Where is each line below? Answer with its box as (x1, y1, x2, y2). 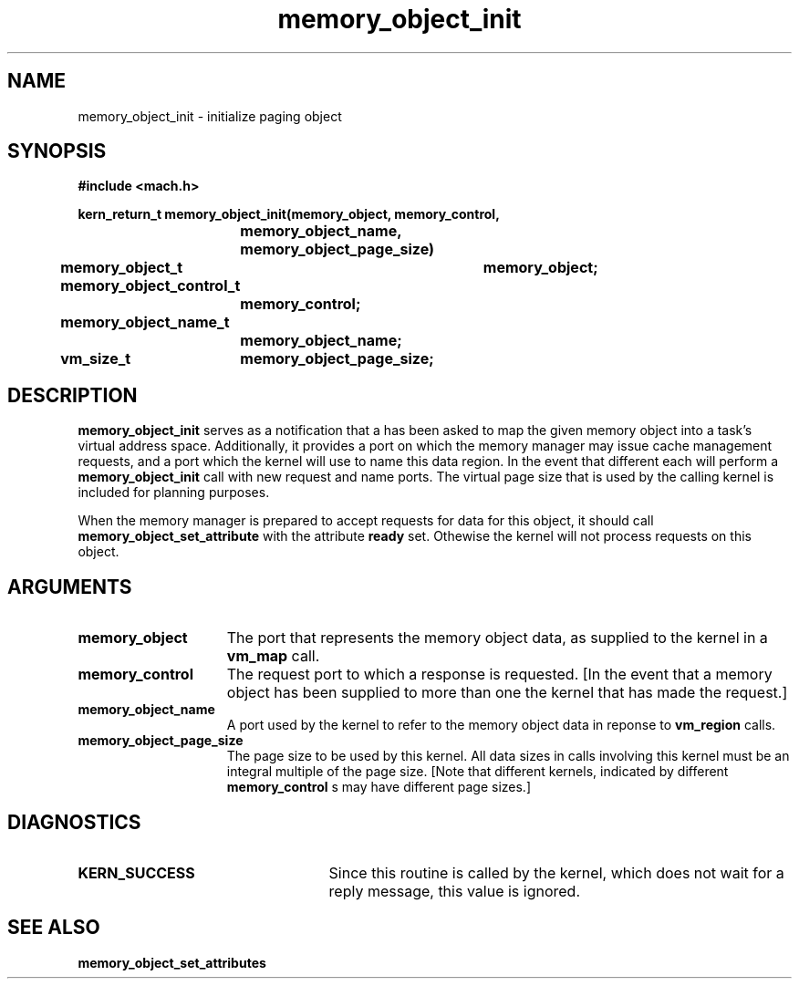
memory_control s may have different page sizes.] (226, 779, 531, 795)
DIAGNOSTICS (7, 810, 141, 834)
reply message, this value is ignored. (328, 881, 580, 900)
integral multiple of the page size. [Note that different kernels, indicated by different (226, 763, 729, 780)
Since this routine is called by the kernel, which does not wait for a (328, 863, 784, 882)
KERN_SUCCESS (78, 863, 195, 882)
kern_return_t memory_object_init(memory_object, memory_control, (78, 206, 500, 223)
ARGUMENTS (7, 575, 132, 598)
